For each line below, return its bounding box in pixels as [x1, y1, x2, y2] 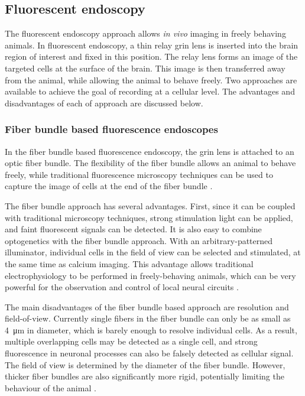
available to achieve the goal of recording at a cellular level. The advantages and [5, 85, 295, 98]
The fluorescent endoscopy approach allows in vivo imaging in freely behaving [5, 27, 286, 40]
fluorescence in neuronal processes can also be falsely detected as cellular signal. [5, 347, 294, 359]
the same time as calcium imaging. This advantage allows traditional [5, 257, 254, 270]
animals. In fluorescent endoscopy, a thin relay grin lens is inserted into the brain [5, 38, 298, 51]
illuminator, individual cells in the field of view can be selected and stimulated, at [5, 246, 301, 258]
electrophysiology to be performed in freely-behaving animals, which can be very [5, 269, 296, 281]
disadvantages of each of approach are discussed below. [5, 96, 203, 109]
